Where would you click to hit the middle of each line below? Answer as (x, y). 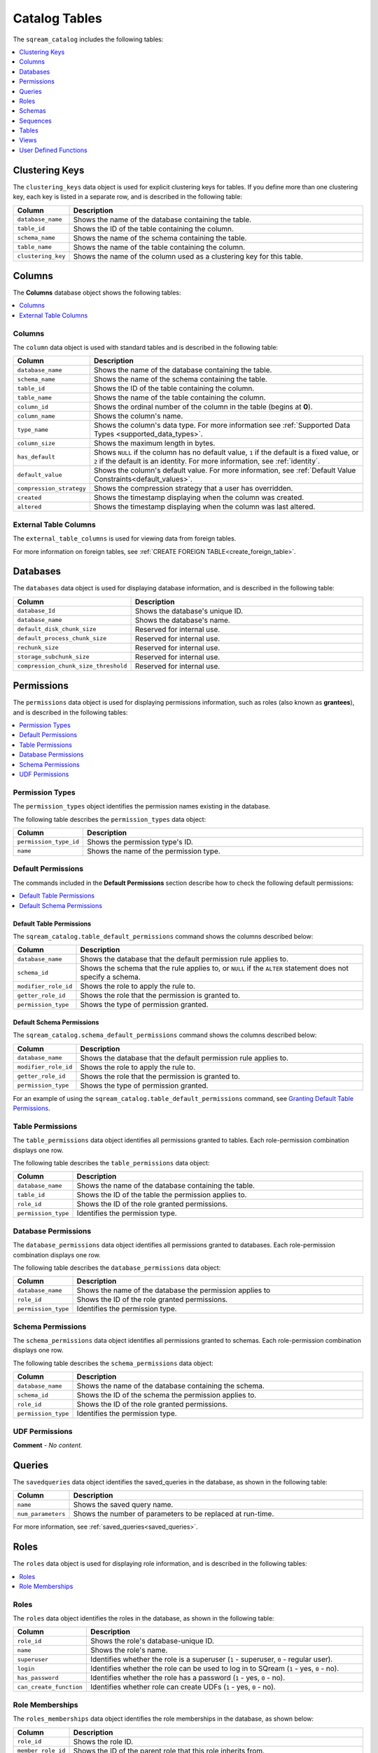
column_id (33, 407)
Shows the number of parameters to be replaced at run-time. (174, 1514)
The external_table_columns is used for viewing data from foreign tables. (125, 539)
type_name (33, 429)
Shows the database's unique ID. (189, 611)
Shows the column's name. (138, 416)
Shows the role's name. (129, 1650)
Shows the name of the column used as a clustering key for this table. (188, 256)
